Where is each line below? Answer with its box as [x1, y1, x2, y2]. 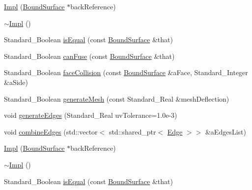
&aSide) [4, 77, 28, 87]
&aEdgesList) [205, 126, 246, 136]
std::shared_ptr [109, 126, 156, 136]
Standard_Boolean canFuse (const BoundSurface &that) [4, 51, 175, 61]
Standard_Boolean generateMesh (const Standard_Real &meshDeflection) [4, 93, 229, 104]
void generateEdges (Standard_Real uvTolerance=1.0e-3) [4, 110, 177, 120]
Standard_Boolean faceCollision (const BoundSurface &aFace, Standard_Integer [4, 67, 248, 78]
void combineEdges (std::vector [4, 126, 98, 136]
